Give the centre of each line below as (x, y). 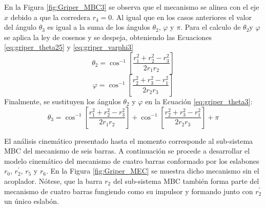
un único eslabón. (32, 201)
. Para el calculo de (211, 27)
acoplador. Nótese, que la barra (53, 181)
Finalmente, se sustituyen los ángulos (63, 101)
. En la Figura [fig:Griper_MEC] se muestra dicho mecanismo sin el (152, 171)
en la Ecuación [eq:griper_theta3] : (199, 101)
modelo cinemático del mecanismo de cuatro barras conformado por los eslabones (132, 160)
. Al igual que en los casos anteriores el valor (182, 17)
